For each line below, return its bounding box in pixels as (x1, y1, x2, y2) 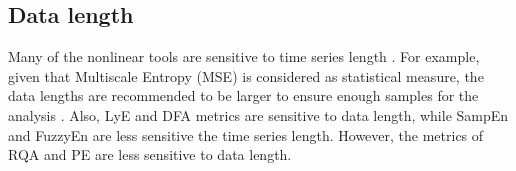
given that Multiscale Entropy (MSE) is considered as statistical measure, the (8, 65, 484, 86)
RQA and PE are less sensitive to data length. (8, 144, 292, 165)
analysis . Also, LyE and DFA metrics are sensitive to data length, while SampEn (8, 104, 509, 125)
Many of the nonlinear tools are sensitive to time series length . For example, (8, 46, 480, 67)
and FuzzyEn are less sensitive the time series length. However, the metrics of (8, 124, 484, 145)
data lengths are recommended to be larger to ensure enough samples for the (8, 85, 479, 106)
